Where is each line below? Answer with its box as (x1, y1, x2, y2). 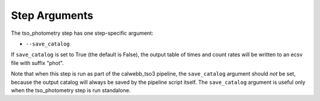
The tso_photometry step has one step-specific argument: (11, 30, 153, 37)
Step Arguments (11, 9, 94, 22)
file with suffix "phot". (11, 59, 64, 66)
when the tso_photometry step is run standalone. (11, 86, 131, 94)
